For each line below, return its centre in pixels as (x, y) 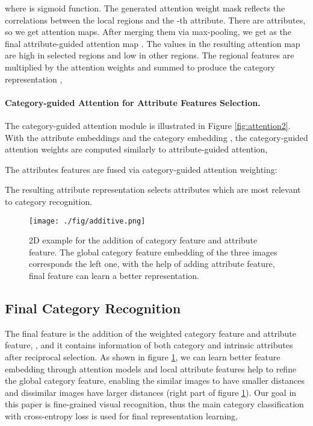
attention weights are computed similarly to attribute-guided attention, (136, 149)
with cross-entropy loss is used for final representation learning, (121, 415)
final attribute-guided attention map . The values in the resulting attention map (153, 43)
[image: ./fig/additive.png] (87, 221)
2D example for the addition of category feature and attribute (143, 240)
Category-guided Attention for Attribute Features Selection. (133, 102)
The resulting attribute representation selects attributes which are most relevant (153, 190)
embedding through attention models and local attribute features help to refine (151, 368)
